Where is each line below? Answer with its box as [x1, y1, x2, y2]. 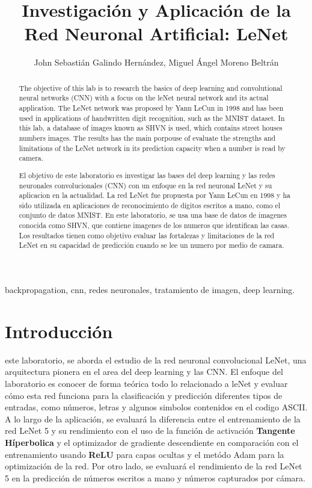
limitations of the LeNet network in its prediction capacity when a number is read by [19, 143, 286, 153]
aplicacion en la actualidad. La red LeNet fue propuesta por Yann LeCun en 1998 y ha [19, 190, 290, 200]
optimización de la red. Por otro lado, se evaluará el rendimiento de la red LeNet [5, 460, 302, 472]
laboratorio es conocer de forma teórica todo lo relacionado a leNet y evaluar [5, 377, 288, 389]
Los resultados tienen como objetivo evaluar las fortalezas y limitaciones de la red [19, 230, 275, 240]
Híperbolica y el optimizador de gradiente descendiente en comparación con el [5, 436, 299, 448]
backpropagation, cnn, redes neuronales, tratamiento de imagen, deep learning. [5, 283, 295, 296]
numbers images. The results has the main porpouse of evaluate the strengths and [19, 132, 276, 143]
